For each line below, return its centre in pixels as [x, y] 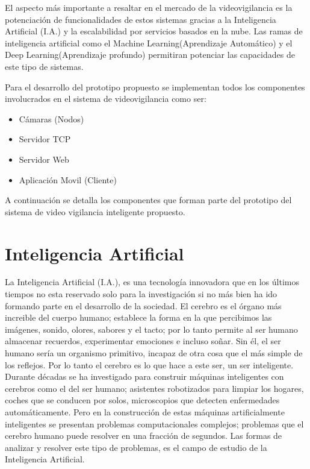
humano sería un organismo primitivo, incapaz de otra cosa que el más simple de [154, 353]
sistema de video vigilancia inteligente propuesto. [95, 211]
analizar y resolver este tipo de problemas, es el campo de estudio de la [136, 447]
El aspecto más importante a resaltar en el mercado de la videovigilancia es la [149, 7]
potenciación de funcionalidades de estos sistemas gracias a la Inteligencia [141, 19]
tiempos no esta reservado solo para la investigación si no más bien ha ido [141, 294]
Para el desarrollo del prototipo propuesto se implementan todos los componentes [155, 87]
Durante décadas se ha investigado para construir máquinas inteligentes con [144, 376]
